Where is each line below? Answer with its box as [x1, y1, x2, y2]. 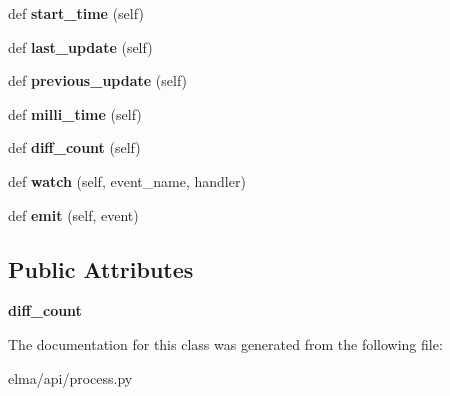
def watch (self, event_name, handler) [8, 170, 246, 191]
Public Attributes [8, 253, 194, 284]
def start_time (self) [8, 3, 144, 23]
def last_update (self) [8, 36, 153, 57]
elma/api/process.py [8, 367, 133, 388]
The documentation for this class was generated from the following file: [8, 333, 443, 354]
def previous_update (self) [8, 70, 188, 91]
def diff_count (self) [8, 137, 141, 158]
